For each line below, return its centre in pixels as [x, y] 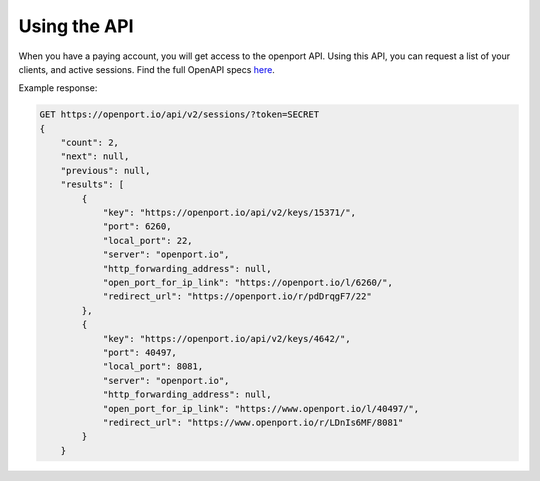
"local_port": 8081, [153, 366]
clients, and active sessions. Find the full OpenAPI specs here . [146, 69]
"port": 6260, [137, 226]
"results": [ [92, 184]
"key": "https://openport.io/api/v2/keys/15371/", [229, 213]
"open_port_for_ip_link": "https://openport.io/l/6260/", [248, 282]
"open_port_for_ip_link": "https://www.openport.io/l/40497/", [261, 408]
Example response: [58, 88]
